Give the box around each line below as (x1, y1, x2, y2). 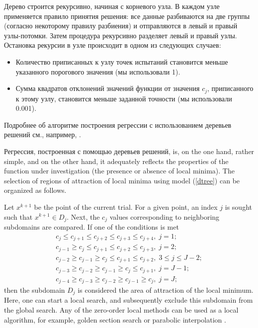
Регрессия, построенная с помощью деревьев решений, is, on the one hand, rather (4, 146, 255, 156)
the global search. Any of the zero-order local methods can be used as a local (4, 305, 239, 315)
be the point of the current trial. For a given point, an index (34, 201, 218, 212)
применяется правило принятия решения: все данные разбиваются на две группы (4, 10, 250, 21)
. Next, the (67, 211, 100, 222)
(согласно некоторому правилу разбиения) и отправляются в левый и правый (4, 20, 238, 31)
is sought (225, 201, 252, 212)
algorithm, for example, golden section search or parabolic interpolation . (4, 314, 226, 325)
